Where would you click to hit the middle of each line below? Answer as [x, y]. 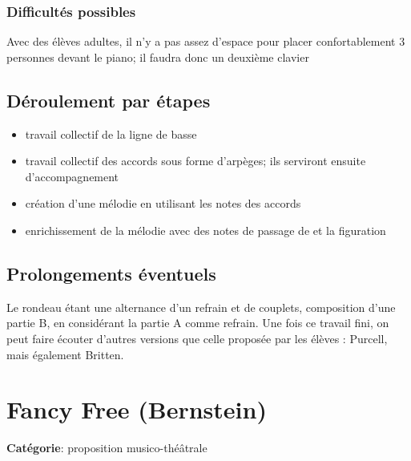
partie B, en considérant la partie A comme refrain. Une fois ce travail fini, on [198, 323]
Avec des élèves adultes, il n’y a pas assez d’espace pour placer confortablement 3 [206, 41]
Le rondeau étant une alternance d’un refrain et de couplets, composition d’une [201, 307]
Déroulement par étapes [109, 100]
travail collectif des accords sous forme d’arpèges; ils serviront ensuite [195, 161]
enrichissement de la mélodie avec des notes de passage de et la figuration [205, 230]
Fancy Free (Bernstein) [137, 409]
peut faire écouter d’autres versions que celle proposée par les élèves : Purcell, [197, 338]
